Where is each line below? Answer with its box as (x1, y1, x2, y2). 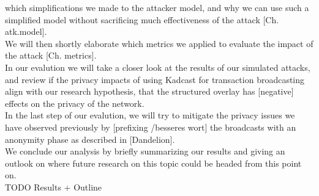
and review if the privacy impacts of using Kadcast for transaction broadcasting (5, 73, 305, 85)
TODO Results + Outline (5, 180, 102, 193)
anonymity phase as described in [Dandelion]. (5, 132, 175, 145)
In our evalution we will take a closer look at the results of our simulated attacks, (5, 60, 310, 73)
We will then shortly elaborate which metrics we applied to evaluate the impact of (5, 37, 313, 49)
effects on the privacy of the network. (5, 96, 144, 109)
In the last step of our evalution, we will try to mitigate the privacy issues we (5, 109, 295, 122)
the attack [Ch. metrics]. (5, 49, 97, 62)
